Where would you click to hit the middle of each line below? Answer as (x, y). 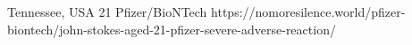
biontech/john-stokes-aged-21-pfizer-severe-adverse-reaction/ (172, 29)
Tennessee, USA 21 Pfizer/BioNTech (107, 11)
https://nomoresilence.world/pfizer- (308, 11)
